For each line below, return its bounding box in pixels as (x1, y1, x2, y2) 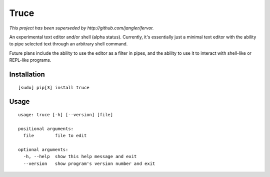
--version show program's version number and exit (23, 161, 155, 167)
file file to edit (23, 133, 87, 139)
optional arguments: (18, 147, 68, 152)
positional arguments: (18, 126, 74, 132)
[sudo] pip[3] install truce (18, 85, 89, 90)
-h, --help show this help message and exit (23, 154, 137, 160)
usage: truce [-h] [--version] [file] (18, 112, 113, 117)
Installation (9, 70, 45, 78)
